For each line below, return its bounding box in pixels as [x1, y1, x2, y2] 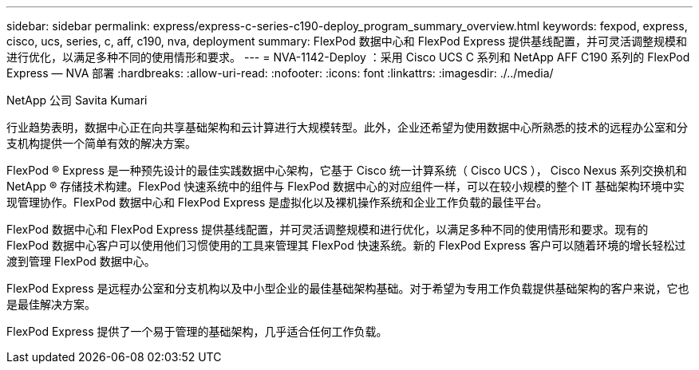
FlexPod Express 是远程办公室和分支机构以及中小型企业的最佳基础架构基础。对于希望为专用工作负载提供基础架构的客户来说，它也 [6, 281, 689, 295]
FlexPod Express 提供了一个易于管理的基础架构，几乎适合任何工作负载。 [6, 325, 388, 338]
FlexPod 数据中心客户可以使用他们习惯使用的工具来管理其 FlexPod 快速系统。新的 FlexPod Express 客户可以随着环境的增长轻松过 [6, 238, 686, 252]
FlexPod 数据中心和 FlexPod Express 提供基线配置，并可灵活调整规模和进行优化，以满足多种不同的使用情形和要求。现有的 [6, 222, 649, 236]
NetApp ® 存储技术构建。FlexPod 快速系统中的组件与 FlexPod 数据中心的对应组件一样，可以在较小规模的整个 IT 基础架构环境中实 [6, 179, 685, 193]
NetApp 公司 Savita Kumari [6, 93, 148, 107]
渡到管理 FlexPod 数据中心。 [6, 254, 156, 268]
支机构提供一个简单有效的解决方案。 [6, 136, 196, 150]
